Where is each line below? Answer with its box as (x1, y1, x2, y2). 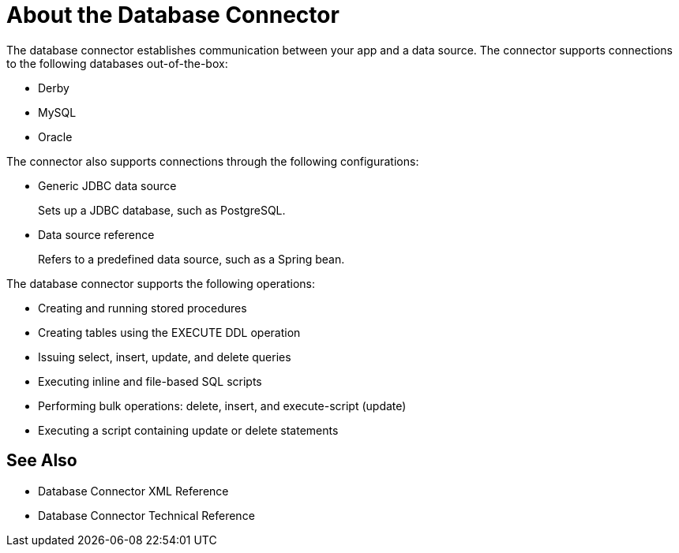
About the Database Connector (6, 2, 339, 28)
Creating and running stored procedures (38, 301, 247, 315)
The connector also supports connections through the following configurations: (6, 154, 419, 168)
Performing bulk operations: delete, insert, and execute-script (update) (38, 398, 407, 413)
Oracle (38, 129, 73, 144)
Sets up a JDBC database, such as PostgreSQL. (38, 203, 286, 217)
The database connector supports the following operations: (6, 276, 316, 290)
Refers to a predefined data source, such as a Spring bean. (38, 252, 345, 266)
